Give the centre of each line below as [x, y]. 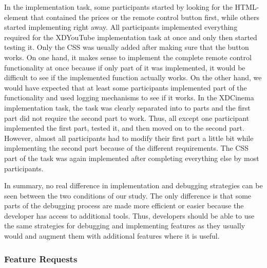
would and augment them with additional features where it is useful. [112, 236]
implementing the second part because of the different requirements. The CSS [126, 148]
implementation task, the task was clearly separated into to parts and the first [127, 107]
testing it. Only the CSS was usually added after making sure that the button [127, 47]
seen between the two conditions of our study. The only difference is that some [128, 195]
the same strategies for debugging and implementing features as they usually [125, 226]
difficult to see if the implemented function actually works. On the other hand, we [133, 77]
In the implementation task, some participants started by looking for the [118, 7]
